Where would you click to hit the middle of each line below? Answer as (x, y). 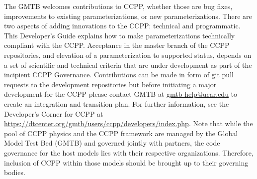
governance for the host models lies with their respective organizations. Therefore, (129, 152)
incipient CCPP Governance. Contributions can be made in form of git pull (119, 75)
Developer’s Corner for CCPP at (54, 113)
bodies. (15, 172)
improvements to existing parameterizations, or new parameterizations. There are (128, 16)
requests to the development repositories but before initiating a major (110, 84)
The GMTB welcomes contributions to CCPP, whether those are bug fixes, (118, 6)
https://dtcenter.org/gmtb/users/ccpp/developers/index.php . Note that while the (128, 123)
